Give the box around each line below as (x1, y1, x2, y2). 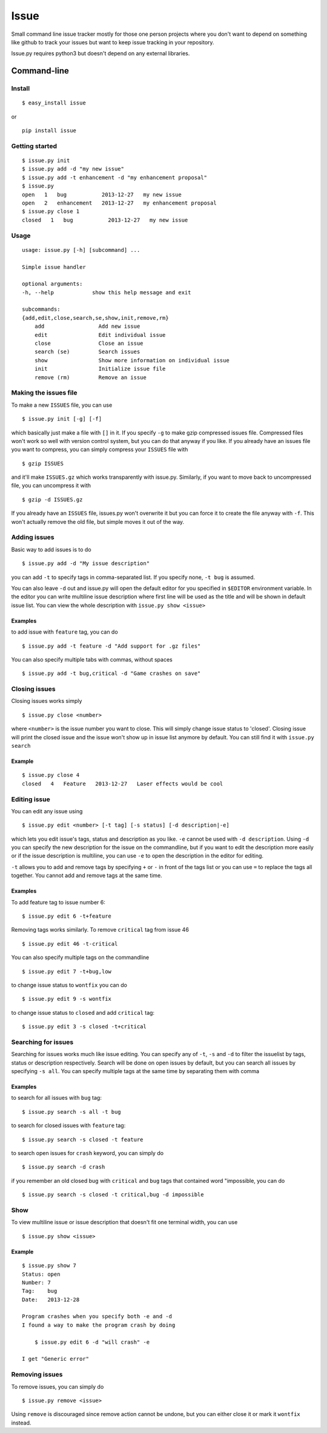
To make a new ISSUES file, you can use (11, 401, 113, 408)
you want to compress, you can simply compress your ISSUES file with (11, 446, 188, 453)
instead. (11, 1419, 31, 1426)
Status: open (22, 1270, 61, 1278)
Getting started (11, 141, 58, 150)
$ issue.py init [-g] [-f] (22, 416, 102, 422)
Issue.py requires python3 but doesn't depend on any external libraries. (11, 50, 190, 57)
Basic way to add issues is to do (11, 546, 91, 553)
